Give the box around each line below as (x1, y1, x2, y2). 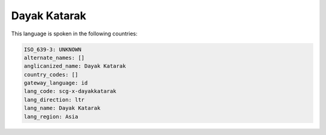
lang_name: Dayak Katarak (24, 105, 101, 112)
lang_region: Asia (24, 113, 78, 120)
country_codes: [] (24, 71, 78, 78)
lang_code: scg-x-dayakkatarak (24, 88, 117, 95)
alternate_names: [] (24, 54, 85, 61)
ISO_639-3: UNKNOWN (24, 46, 81, 53)
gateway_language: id (24, 80, 88, 86)
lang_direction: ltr (24, 96, 85, 103)
